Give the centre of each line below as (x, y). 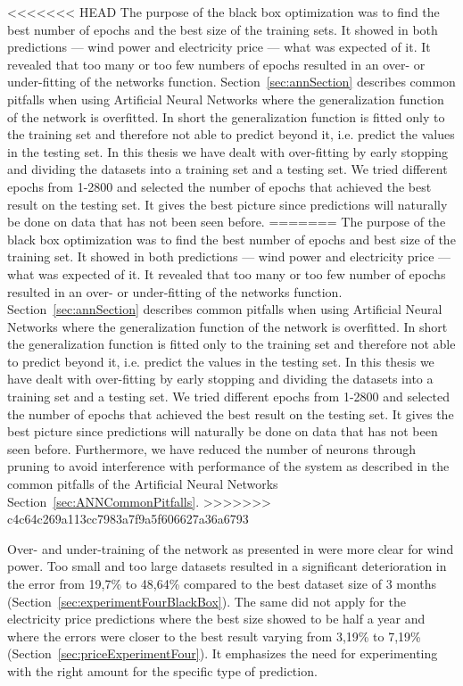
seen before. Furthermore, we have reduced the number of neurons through (212, 448)
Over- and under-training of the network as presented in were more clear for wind (231, 548)
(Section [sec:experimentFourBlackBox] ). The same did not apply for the (207, 601)
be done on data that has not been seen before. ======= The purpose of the (227, 222)
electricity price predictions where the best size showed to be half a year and (216, 619)
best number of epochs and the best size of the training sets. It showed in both (223, 29)
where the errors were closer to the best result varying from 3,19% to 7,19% (214, 636)
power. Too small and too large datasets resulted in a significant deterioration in (227, 566)
